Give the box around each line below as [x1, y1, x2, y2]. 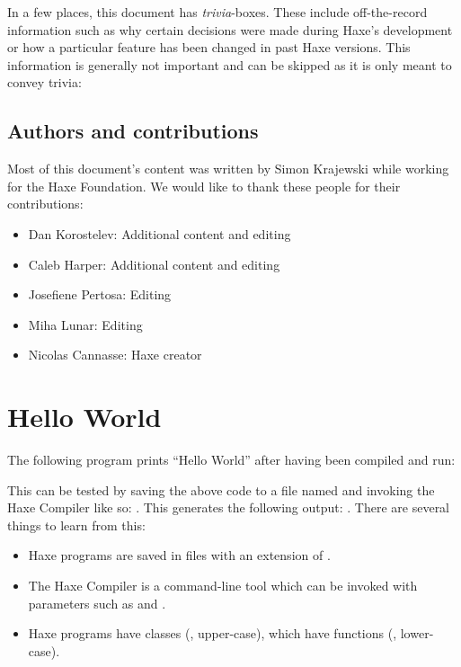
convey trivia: [7, 73, 82, 92]
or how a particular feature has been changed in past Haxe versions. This [7, 38, 411, 57]
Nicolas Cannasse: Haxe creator [28, 345, 202, 364]
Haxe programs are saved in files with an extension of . [28, 546, 331, 565]
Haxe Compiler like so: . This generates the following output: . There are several [7, 498, 450, 517]
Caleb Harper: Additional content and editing [28, 254, 280, 273]
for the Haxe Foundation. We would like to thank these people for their [7, 176, 401, 195]
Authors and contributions [7, 117, 259, 145]
